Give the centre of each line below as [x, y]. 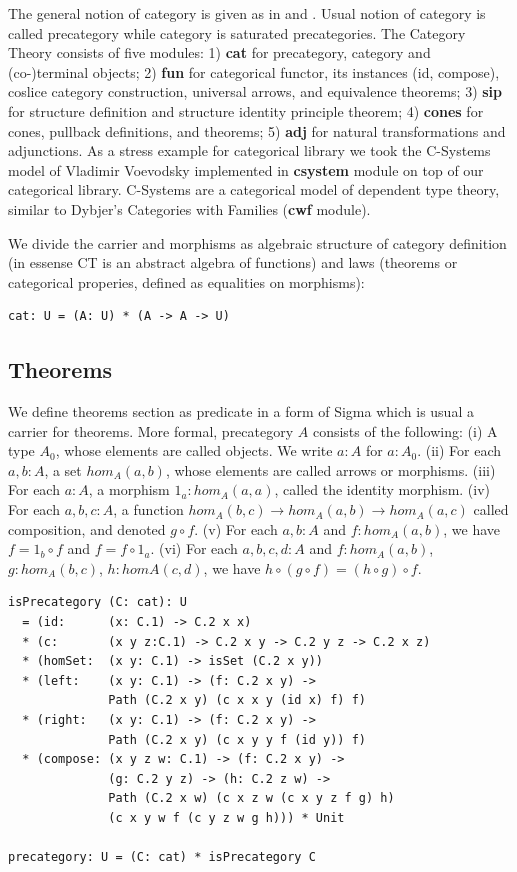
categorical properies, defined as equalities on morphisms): [186, 281]
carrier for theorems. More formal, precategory [151, 430]
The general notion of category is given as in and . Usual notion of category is [247, 13]
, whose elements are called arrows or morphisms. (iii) [330, 469]
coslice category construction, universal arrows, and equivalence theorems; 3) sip [255, 91]
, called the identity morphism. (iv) [382, 489]
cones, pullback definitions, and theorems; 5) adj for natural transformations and [257, 130]
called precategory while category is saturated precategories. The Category [237, 32]
